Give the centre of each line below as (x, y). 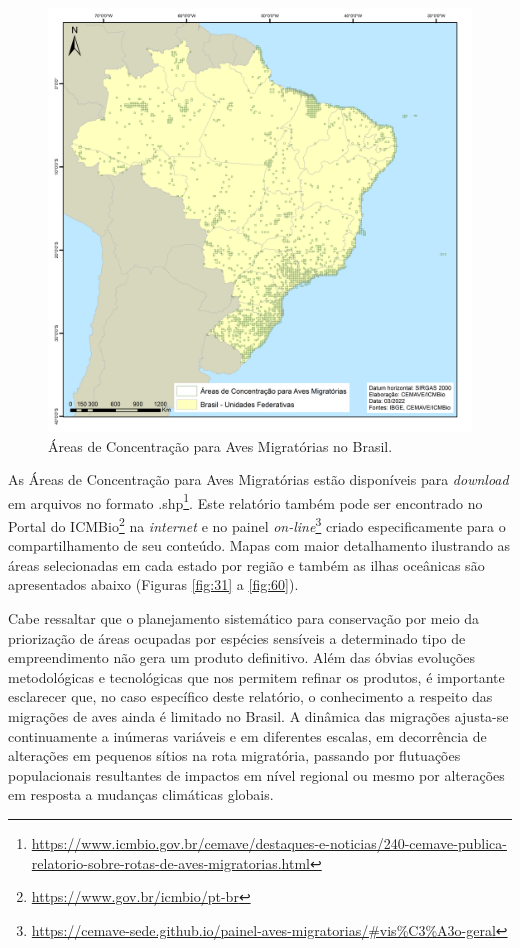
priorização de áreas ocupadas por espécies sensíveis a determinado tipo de (237, 637)
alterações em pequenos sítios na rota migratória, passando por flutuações (234, 755)
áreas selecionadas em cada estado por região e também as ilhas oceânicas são (246, 564)
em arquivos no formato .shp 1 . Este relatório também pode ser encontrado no (245, 501)
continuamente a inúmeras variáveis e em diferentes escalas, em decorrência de (247, 735)
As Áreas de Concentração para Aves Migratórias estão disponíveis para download (258, 479)
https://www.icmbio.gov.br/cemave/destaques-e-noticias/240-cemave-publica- (269, 843)
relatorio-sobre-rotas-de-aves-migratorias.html (170, 862)
